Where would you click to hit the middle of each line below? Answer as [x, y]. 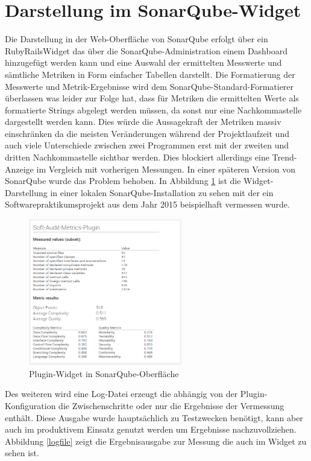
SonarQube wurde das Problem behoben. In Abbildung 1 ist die [123, 181]
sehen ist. [22, 453]
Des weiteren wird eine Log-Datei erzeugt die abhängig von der [121, 394]
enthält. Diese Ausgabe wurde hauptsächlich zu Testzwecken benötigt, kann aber [154, 417]
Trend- [284, 157]
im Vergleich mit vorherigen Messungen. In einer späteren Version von [166, 169]
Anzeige [19, 169]
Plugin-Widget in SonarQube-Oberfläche [104, 373]
